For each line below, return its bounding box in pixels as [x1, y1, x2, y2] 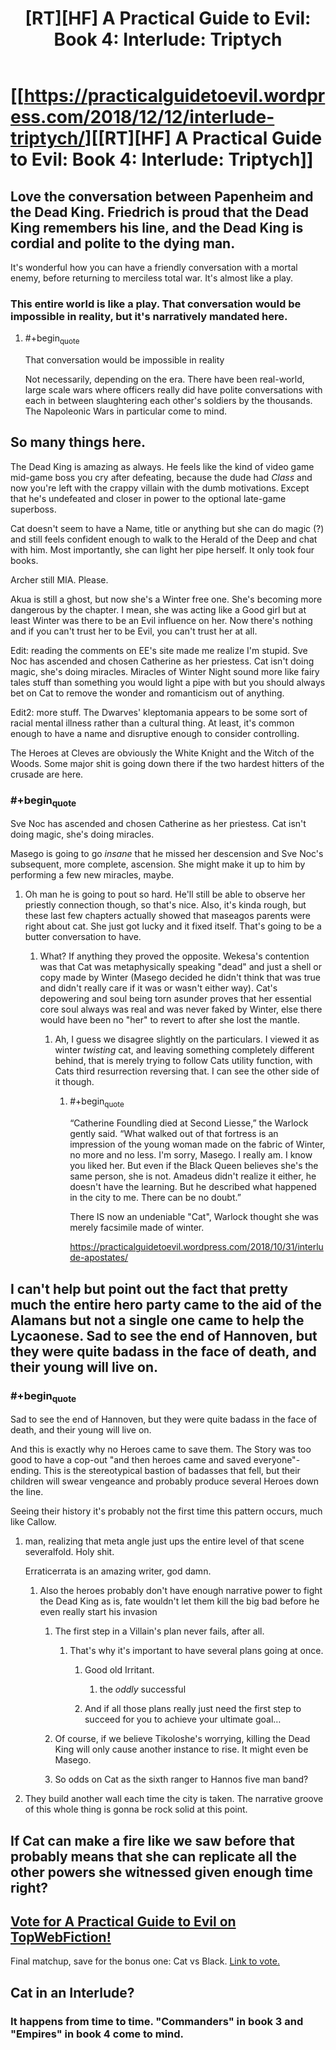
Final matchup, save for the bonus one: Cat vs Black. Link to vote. [10, 1955, 280, 1967]
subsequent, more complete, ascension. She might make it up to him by [10, 858, 306, 871]
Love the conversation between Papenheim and [10, 188, 314, 205]
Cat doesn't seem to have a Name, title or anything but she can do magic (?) [10, 522, 325, 534]
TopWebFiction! [10, 1929, 112, 1946]
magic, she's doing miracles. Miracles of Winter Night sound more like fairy [10, 665, 320, 677]
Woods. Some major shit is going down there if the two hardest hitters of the [10, 757, 325, 769]
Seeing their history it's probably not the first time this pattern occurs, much [10, 1505, 323, 1517]
